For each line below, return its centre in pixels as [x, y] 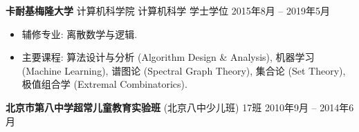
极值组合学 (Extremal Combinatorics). [104, 84]
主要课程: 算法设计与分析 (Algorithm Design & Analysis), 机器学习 [168, 57]
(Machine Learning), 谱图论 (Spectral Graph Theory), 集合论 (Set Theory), [184, 70]
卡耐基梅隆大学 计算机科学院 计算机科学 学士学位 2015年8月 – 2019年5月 [168, 10]
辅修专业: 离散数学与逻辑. [80, 34]
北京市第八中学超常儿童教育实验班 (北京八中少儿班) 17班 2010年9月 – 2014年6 [180, 107]
